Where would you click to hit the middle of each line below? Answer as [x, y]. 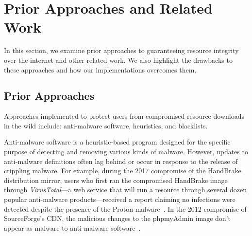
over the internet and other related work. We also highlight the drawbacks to [118, 60]
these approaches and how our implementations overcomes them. [100, 69]
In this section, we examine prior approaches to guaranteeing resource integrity [121, 50]
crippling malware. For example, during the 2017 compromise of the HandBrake [123, 171]
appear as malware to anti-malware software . [72, 227]
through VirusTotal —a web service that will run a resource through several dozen [126, 190]
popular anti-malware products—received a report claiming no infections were [120, 199]
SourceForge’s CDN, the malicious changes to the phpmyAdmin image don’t [117, 218]
